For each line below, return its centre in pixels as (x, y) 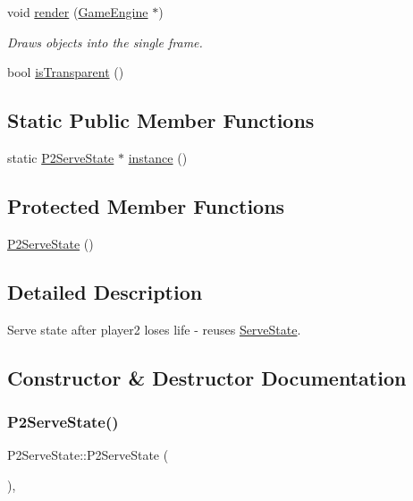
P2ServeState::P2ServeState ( (88, 455)
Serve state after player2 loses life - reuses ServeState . (154, 329)
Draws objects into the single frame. (105, 42)
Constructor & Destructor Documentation (207, 377)
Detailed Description (105, 291)
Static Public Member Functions (161, 120)
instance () (158, 157)
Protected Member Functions (146, 205)
